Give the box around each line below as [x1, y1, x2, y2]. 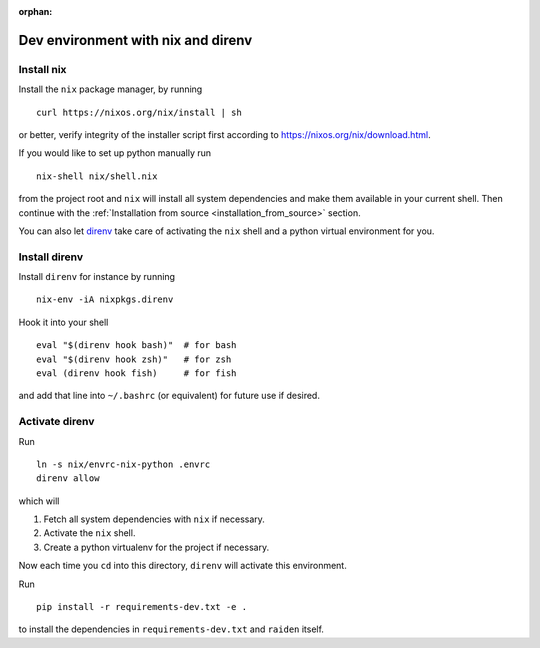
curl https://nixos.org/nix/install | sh [36, 106, 242, 118]
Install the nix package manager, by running [18, 83, 203, 95]
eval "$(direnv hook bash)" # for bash [36, 340, 237, 351]
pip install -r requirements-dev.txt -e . [36, 601, 248, 613]
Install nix [18, 62, 67, 76]
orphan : [18, 6, 53, 17]
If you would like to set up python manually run [18, 147, 212, 159]
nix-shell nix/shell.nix [36, 170, 158, 182]
